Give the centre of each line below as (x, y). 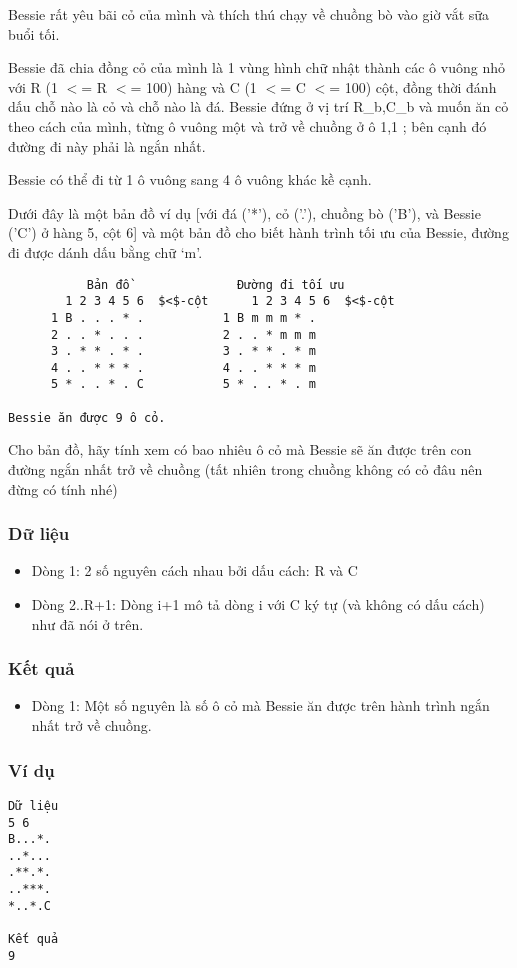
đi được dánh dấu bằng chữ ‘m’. (105, 251)
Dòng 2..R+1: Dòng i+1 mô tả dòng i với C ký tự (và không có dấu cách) (258, 604)
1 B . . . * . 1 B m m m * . (183, 317)
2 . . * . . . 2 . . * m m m (183, 334)
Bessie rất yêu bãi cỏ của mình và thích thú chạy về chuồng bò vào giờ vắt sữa (249, 14)
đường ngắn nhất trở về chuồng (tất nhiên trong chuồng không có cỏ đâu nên (245, 469)
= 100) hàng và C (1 (193, 86)
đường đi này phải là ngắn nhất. (107, 145)
